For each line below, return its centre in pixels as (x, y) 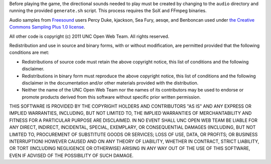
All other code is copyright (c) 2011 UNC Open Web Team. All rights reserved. (89, 36)
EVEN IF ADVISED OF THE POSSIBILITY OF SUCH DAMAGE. (72, 155)
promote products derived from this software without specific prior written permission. (111, 97)
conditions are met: (29, 52)
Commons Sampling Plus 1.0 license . (47, 27)
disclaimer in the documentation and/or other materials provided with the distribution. (110, 83)
